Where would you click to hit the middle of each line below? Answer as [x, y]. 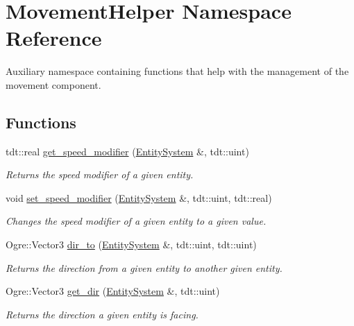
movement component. [53, 84]
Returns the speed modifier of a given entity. [100, 174]
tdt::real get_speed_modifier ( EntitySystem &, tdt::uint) [127, 151]
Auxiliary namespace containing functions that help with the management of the [177, 71]
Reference [54, 38]
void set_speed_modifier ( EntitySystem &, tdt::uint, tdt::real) [139, 197]
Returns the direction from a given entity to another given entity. [144, 267]
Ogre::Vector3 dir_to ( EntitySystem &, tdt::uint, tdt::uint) [131, 244]
